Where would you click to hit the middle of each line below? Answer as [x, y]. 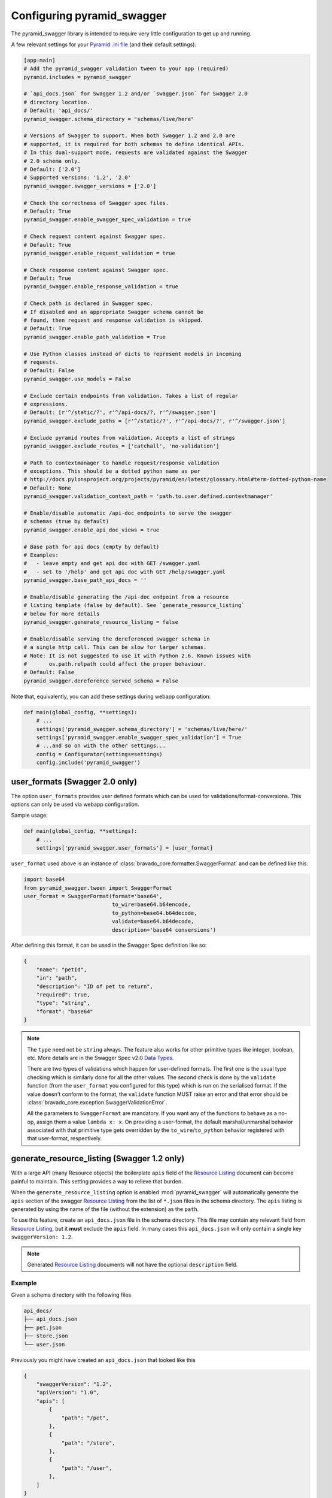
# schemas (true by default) [66, 522]
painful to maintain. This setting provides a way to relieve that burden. [97, 1181]
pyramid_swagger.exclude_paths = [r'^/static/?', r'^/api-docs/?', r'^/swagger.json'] [155, 421]
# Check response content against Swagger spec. [96, 270]
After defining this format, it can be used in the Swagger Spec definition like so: [109, 945]
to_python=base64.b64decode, [154, 913]
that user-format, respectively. [65, 1138]
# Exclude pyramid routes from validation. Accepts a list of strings [130, 438]
